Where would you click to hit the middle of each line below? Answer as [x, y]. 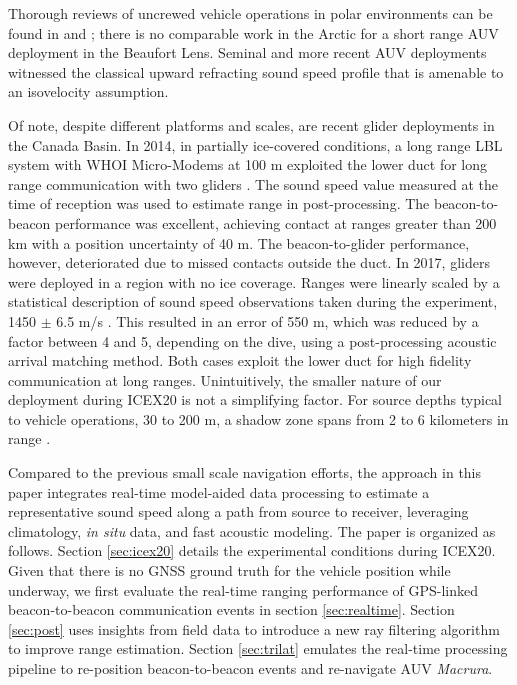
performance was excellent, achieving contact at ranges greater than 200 [276, 222]
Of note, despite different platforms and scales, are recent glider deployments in [251, 124]
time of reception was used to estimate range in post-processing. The [219, 203]
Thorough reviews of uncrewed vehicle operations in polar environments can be [250, 13]
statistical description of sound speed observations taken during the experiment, [253, 301]
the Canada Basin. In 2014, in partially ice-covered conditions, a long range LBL [255, 144]
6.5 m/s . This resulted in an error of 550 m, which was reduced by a [267, 320]
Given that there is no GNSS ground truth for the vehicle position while [229, 570]
